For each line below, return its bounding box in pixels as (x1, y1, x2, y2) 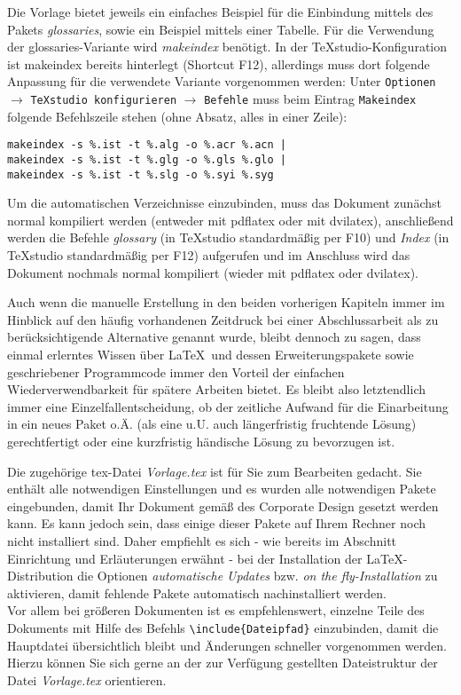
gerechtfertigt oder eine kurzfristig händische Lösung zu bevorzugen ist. (7, 431, 395, 450)
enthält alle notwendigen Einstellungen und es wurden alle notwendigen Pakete (7, 479, 436, 498)
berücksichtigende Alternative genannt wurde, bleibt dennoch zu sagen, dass (7, 328, 421, 346)
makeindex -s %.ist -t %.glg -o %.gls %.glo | (7, 153, 286, 166)
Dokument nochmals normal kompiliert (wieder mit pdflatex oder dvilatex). (7, 263, 419, 281)
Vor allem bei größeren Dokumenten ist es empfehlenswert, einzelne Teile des (7, 601, 425, 620)
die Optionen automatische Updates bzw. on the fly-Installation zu (77, 566, 438, 585)
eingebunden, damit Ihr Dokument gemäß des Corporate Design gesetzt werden (7, 496, 439, 515)
